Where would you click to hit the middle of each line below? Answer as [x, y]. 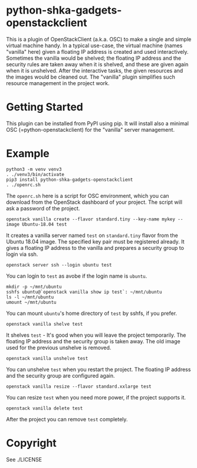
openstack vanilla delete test [45, 408]
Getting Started [45, 107]
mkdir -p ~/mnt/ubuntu [34, 287]
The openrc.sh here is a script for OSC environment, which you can [88, 196]
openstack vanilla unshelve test [47, 358]
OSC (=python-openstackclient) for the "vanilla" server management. [91, 129]
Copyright [32, 443]
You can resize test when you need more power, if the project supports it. [96, 397]
